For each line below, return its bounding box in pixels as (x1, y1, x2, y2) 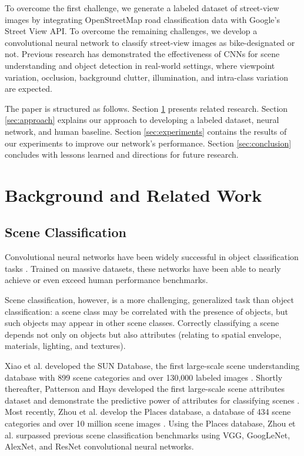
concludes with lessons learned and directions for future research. (5, 148, 239, 161)
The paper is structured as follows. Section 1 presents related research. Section (5, 102, 288, 114)
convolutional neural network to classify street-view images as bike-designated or (5, 36, 295, 48)
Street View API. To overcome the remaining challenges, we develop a (5, 25, 258, 37)
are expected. (5, 82, 52, 95)
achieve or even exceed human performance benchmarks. (5, 274, 208, 286)
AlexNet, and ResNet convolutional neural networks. (5, 440, 194, 452)
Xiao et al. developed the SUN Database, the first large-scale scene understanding (5, 360, 300, 372)
